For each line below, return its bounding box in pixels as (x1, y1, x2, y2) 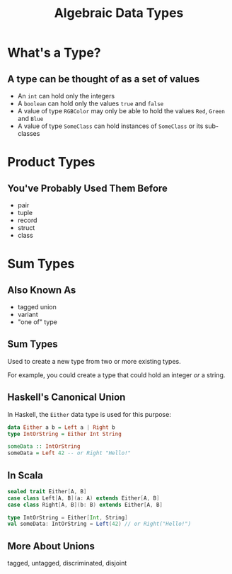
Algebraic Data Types (54, 5, 184, 21)
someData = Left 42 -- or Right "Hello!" (7, 449, 132, 457)
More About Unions (7, 540, 95, 552)
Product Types (7, 154, 95, 171)
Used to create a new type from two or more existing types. (7, 357, 182, 365)
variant (17, 310, 38, 318)
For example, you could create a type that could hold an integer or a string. (7, 370, 226, 379)
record (17, 216, 37, 224)
